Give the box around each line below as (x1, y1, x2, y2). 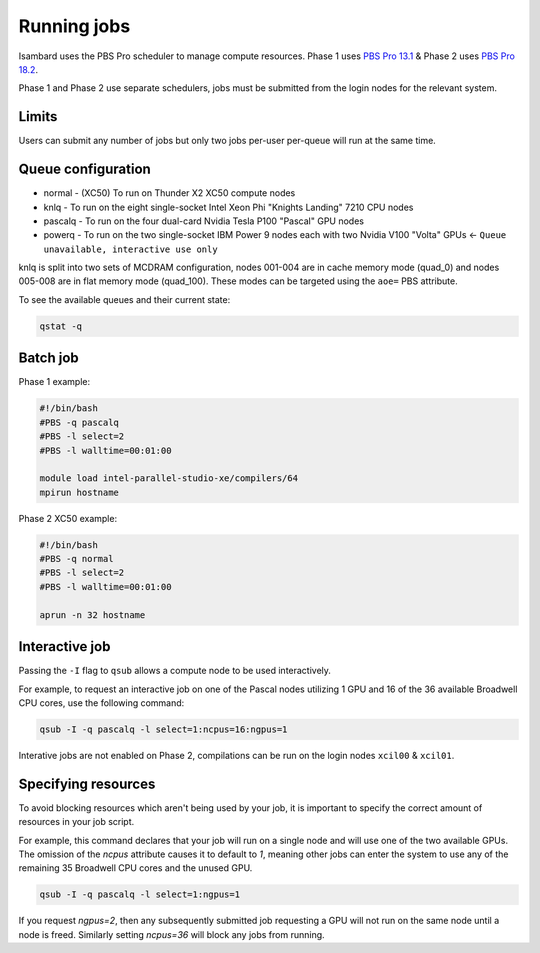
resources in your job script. (18, 816, 135, 828)
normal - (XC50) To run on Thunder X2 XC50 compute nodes (43, 187, 296, 199)
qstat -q (39, 320, 83, 332)
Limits (18, 108, 58, 125)
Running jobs (18, 15, 131, 37)
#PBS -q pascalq (39, 416, 120, 428)
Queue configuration (18, 161, 152, 178)
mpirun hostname (39, 486, 120, 498)
